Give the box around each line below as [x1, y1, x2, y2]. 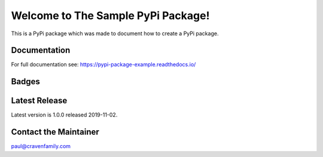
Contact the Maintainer [11, 127, 100, 137]
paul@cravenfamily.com [11, 143, 71, 150]
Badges [11, 76, 40, 87]
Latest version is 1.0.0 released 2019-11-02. [11, 111, 118, 119]
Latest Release [11, 96, 68, 106]
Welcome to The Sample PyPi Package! [11, 9, 210, 22]
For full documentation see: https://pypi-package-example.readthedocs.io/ [11, 61, 196, 68]
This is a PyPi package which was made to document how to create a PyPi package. [11, 30, 219, 37]
